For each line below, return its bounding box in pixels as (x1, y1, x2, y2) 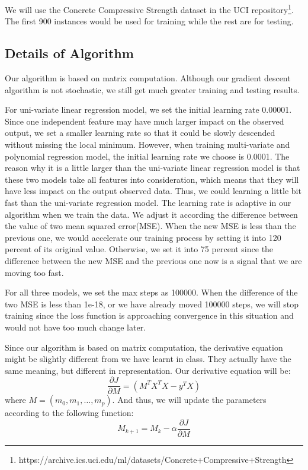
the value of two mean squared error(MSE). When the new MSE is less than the (5, 220, 296, 232)
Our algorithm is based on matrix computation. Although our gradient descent (5, 72, 291, 84)
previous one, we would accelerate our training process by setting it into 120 (5, 231, 281, 243)
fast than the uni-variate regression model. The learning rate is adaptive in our (5, 196, 291, 208)
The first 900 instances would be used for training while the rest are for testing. (5, 15, 294, 27)
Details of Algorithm (5, 44, 134, 62)
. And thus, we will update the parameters (112, 393, 267, 406)
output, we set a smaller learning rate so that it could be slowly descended (5, 126, 275, 139)
